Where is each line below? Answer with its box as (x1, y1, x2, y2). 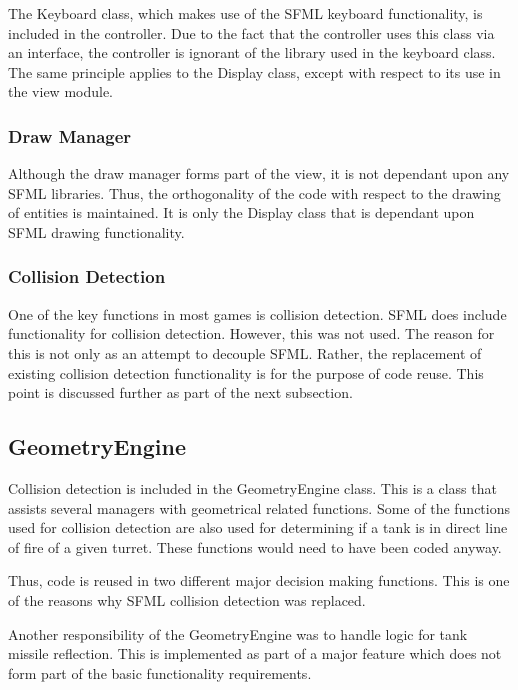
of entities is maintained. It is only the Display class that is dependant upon (8, 202, 475, 223)
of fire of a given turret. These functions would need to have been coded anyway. (8, 536, 502, 557)
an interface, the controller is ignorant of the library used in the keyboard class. (8, 42, 496, 63)
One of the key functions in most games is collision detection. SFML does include (8, 303, 507, 324)
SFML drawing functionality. (8, 221, 185, 242)
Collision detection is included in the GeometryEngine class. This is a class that (8, 477, 497, 498)
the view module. (8, 81, 113, 102)
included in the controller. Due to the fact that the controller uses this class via (8, 22, 495, 43)
